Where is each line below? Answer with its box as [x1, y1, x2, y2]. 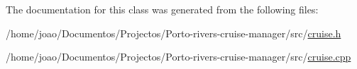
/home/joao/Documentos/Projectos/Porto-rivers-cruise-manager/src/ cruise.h [6, 25, 341, 40]
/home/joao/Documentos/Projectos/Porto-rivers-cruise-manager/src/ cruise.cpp [6, 49, 351, 64]
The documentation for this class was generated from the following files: [6, 2, 319, 16]
